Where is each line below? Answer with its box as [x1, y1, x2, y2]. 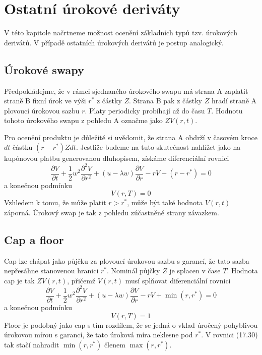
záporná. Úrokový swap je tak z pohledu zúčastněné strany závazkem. [4, 207, 219, 217]
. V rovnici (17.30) [201, 329, 258, 340]
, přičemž [67, 275, 96, 285]
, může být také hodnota [127, 197, 203, 208]
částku [13, 142, 33, 152]
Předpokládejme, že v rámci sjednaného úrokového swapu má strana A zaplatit [4, 85, 248, 96]
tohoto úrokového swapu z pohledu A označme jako [4, 115, 163, 126]
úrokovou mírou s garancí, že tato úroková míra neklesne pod [4, 329, 193, 340]
